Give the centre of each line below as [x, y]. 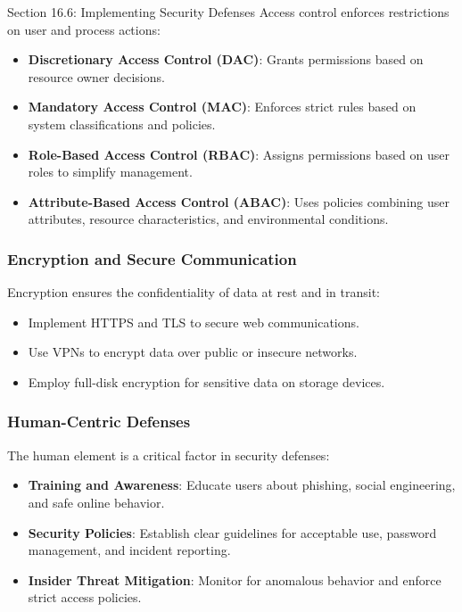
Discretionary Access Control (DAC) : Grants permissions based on [226, 59]
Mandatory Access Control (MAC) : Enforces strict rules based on [222, 107]
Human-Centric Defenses [99, 422]
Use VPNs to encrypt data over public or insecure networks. [193, 352]
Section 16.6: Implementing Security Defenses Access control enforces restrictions [228, 12]
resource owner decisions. [96, 76]
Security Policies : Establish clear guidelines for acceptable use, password [232, 532]
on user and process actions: [84, 29]
